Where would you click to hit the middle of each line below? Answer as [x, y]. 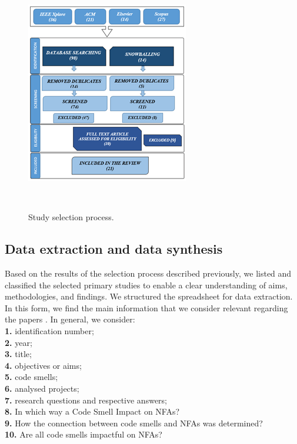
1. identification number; [49, 330]
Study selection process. [71, 217]
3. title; [18, 354]
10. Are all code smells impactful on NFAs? [84, 434]
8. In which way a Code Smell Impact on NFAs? [92, 411]
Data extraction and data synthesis [114, 249]
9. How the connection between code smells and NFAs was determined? [134, 423]
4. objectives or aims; [43, 365]
